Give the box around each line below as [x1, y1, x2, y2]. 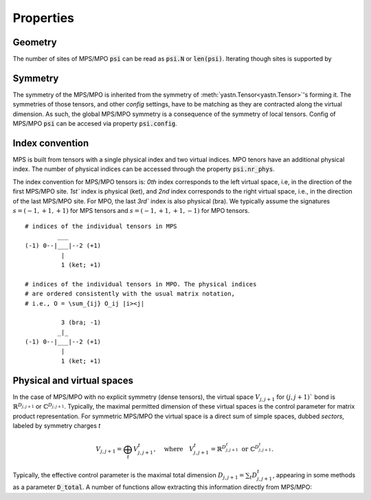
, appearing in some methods [272, 470, 356, 479]
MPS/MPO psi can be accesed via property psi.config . [12, 120, 178, 128]
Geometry [12, 36, 58, 48]
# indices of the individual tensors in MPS [25, 223, 178, 230]
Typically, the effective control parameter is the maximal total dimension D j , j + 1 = [12, 470, 245, 481]
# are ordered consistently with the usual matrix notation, [25, 290, 235, 298]
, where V [153, 445, 194, 453]
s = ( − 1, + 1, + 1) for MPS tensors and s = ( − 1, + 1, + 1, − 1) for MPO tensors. [12, 207, 250, 214]
